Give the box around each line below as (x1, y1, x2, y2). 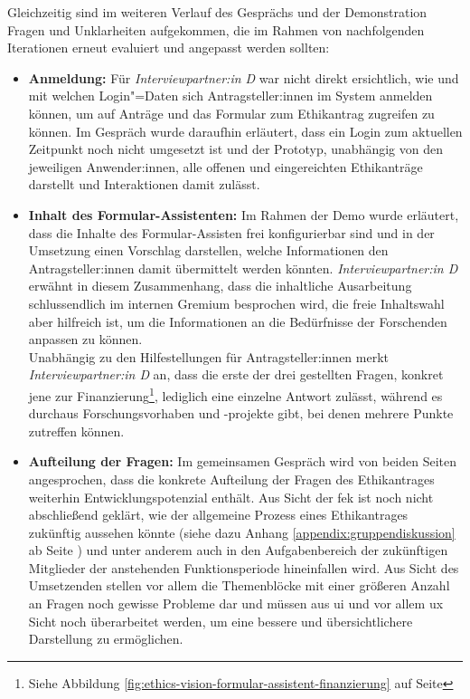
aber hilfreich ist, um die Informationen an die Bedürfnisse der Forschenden (28, 311, 447, 330)
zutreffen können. (28, 421, 125, 440)
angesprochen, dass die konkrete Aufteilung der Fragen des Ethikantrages (28, 469, 435, 488)
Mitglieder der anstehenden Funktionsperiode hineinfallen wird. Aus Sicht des (28, 558, 459, 577)
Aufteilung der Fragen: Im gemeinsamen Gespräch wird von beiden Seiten (28, 452, 457, 471)
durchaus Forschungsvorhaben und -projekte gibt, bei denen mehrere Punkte (28, 404, 454, 423)
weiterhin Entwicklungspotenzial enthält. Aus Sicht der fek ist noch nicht (28, 487, 434, 506)
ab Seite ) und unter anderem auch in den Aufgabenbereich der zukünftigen (28, 541, 448, 560)
